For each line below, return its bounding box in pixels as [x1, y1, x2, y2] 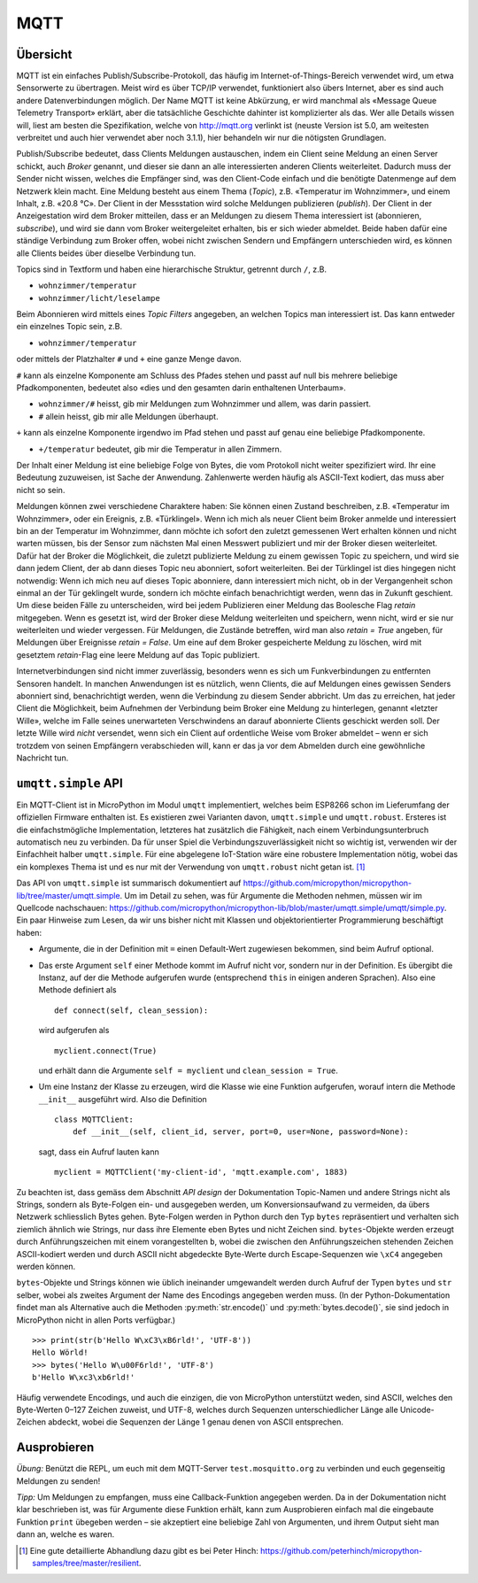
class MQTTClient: [54, 1115, 135, 1124]
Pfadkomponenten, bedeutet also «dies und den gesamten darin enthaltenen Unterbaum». [16, 382, 346, 393]
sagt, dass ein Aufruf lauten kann [38, 1147, 159, 1157]
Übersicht [16, 47, 73, 62]
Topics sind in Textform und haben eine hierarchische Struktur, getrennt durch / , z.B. [16, 264, 328, 274]
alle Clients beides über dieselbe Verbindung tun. [16, 248, 197, 259]
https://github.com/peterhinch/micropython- [259, 1545, 423, 1556]
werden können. [16, 1262, 76, 1271]
